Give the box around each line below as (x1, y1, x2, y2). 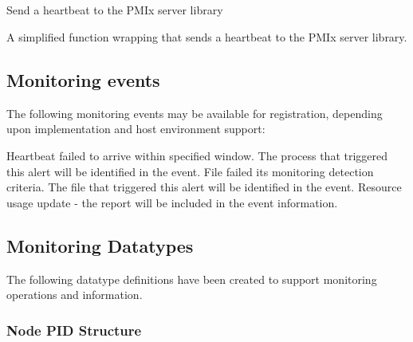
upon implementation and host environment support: (6, 120, 265, 137)
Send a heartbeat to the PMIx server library (6, 2, 223, 18)
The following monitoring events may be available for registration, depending (6, 104, 383, 121)
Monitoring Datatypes (6, 233, 194, 257)
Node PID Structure (6, 320, 142, 340)
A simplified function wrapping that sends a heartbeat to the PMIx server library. (6, 28, 407, 45)
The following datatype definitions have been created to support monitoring (6, 270, 377, 287)
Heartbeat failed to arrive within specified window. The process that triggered (6, 147, 388, 163)
